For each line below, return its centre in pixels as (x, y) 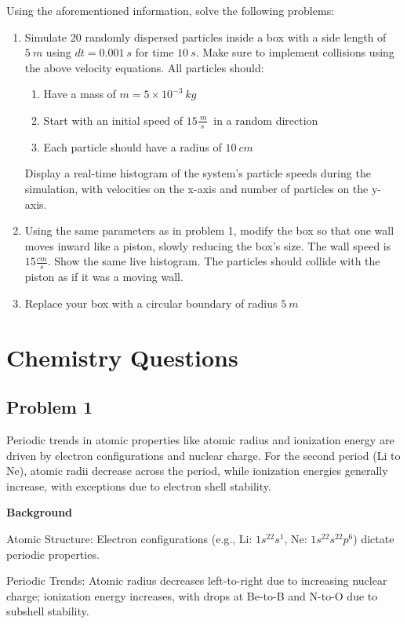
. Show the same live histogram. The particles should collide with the (214, 261)
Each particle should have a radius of (133, 146)
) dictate (374, 538)
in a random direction (266, 120)
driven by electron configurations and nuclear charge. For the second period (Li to (203, 455)
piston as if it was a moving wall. (104, 277)
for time (154, 52)
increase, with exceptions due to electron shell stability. (139, 485)
